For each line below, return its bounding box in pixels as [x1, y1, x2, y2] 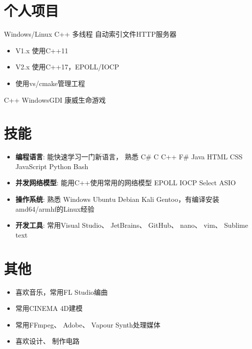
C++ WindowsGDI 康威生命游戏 [4, 94, 106, 105]
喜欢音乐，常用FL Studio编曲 [15, 286, 108, 297]
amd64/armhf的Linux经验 [15, 203, 94, 214]
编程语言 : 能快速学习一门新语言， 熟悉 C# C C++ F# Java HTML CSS [15, 152, 243, 162]
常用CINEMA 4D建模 [15, 303, 83, 313]
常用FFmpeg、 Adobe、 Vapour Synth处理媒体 [15, 319, 160, 329]
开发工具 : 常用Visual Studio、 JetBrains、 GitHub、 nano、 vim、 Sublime [15, 220, 248, 230]
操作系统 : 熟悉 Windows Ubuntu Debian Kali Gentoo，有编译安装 [15, 194, 219, 204]
